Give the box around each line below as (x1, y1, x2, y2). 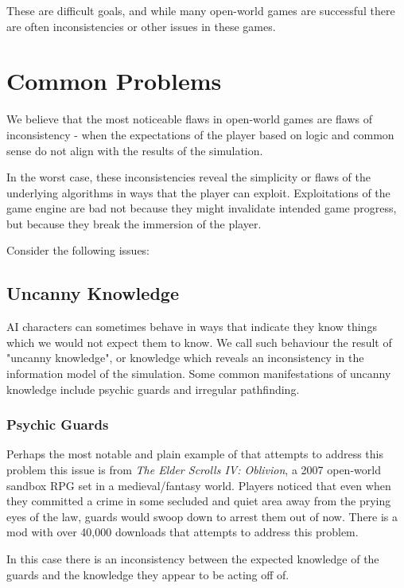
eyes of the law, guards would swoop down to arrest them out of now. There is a (6, 508, 398, 524)
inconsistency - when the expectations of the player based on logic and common (6, 126, 394, 142)
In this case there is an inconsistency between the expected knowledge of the (6, 551, 379, 567)
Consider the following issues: (6, 242, 150, 259)
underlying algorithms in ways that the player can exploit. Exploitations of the (6, 184, 390, 201)
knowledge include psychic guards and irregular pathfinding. (6, 380, 300, 397)
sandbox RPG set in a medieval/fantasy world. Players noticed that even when (6, 477, 391, 493)
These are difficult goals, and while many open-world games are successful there (6, 2, 395, 18)
